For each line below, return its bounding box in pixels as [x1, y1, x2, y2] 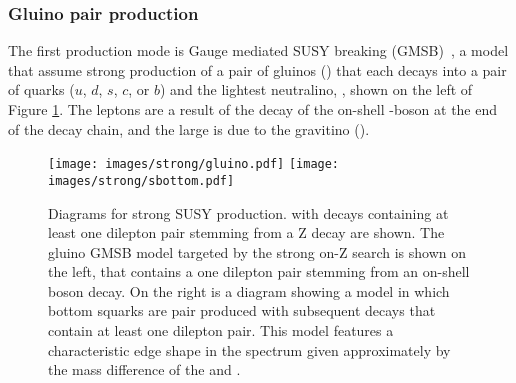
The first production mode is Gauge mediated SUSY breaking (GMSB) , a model [8, 40, 509, 61]
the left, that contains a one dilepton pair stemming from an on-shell [48, 261, 470, 282]
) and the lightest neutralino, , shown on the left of [160, 79, 473, 100]
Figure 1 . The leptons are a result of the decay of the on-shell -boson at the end [8, 99, 498, 119]
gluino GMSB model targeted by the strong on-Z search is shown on [48, 241, 466, 262]
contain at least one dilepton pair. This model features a [48, 320, 394, 341]
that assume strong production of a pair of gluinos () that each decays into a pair [8, 59, 507, 80]
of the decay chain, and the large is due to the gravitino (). [8, 118, 370, 139]
